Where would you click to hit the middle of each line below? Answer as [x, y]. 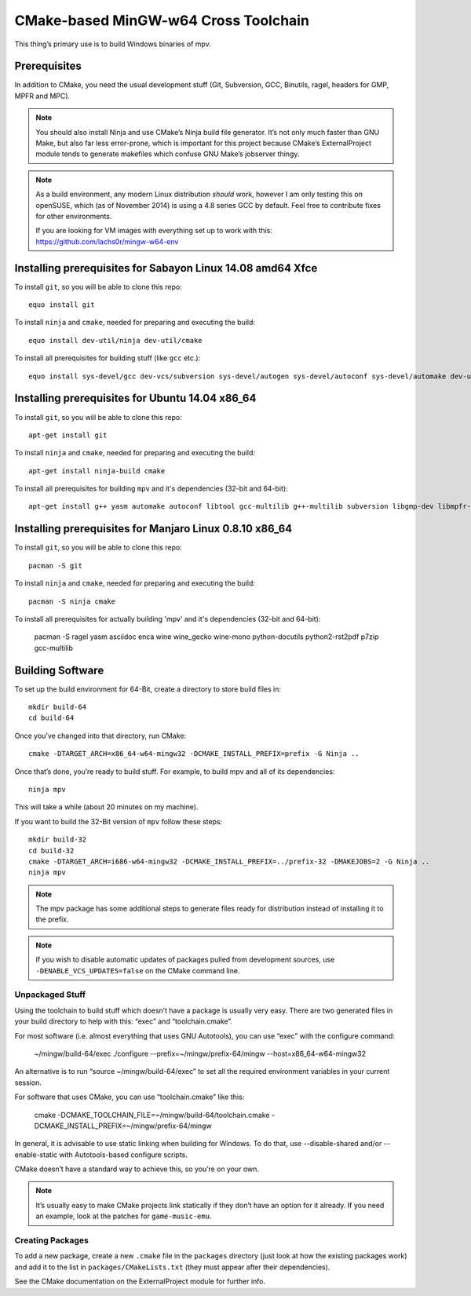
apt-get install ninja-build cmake [97, 471]
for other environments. [74, 216]
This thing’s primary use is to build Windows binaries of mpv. [113, 44]
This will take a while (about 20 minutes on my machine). [106, 807]
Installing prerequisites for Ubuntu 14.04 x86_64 [135, 398]
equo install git [62, 305]
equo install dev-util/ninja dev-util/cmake [116, 340]
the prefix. [52, 919]
